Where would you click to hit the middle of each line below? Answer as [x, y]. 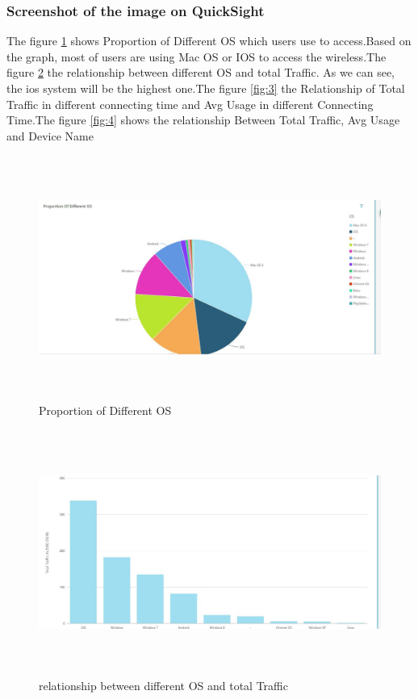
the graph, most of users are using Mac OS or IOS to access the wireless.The [196, 56]
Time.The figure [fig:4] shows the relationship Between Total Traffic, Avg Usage [203, 120]
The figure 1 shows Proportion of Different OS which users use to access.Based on [209, 41]
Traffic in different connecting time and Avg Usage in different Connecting [190, 104]
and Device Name [50, 135]
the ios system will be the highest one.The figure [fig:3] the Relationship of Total [206, 88]
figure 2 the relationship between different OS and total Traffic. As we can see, [201, 72]
